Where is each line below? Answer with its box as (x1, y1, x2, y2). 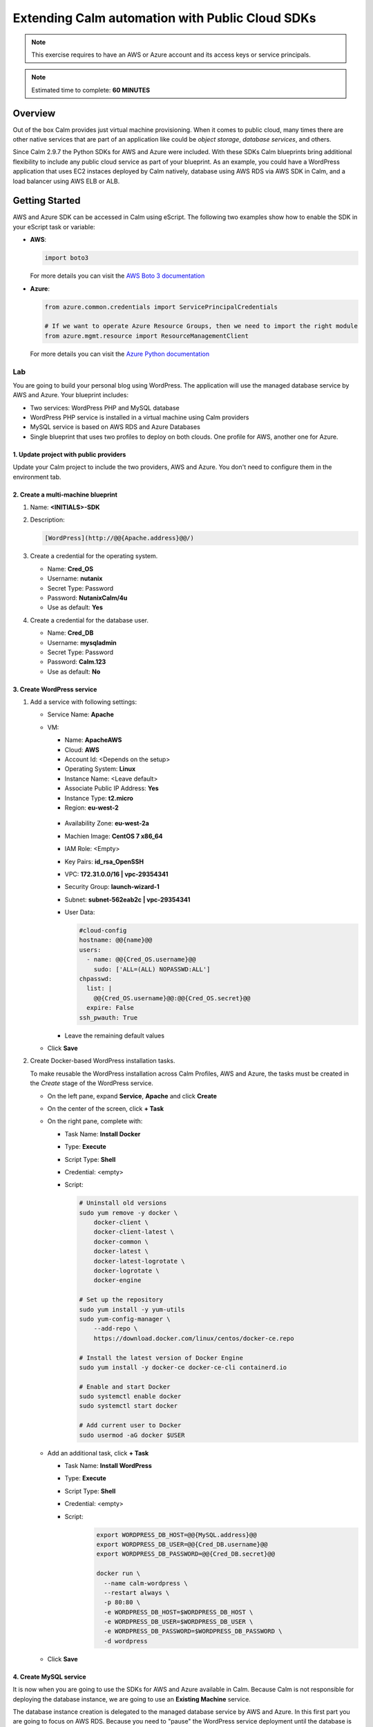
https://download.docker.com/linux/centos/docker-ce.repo (93, 1334, 294, 1342)
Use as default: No (47, 667, 101, 676)
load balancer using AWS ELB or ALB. (12, 177, 120, 185)
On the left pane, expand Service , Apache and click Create (47, 1091, 218, 1100)
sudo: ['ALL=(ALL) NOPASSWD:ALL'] (93, 965, 211, 973)
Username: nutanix (47, 574, 103, 583)
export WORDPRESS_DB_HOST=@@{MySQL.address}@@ (96, 1531, 257, 1538)
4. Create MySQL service (12, 1672, 86, 1681)
